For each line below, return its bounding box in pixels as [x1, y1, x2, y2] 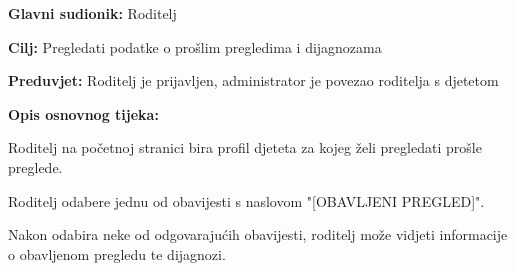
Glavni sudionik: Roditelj [8, 3, 177, 23]
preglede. [8, 156, 63, 177]
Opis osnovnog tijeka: [8, 103, 159, 124]
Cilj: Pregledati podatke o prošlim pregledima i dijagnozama [8, 36, 382, 57]
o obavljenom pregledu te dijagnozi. [8, 243, 226, 264]
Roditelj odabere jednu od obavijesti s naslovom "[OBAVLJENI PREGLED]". [8, 190, 485, 211]
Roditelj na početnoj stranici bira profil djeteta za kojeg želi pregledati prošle [8, 137, 482, 158]
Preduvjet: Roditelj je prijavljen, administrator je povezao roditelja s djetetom [8, 70, 499, 91]
